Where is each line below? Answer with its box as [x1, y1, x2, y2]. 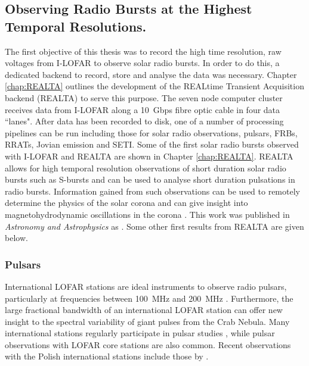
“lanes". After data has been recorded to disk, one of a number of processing [5, 115, 284, 127]
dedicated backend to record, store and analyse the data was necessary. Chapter [5, 68, 297, 80]
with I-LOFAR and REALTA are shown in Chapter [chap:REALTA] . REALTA [5, 149, 293, 162]
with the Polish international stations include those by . [5, 350, 209, 362]
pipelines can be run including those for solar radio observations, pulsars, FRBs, [5, 126, 298, 139]
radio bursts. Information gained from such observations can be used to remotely [5, 184, 300, 197]
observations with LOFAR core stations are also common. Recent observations [5, 338, 291, 351]
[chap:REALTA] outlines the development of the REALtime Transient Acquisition [5, 80, 304, 92]
